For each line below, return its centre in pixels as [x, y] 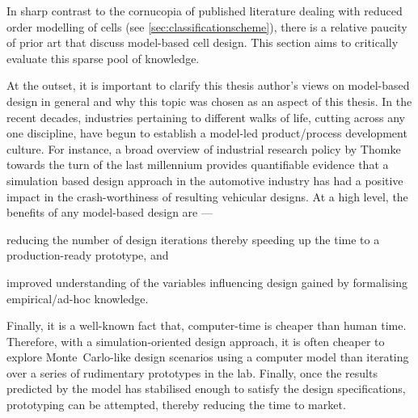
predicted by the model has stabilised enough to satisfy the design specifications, [206, 388]
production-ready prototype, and [88, 255]
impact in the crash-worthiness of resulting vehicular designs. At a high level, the [207, 196]
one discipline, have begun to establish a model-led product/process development [207, 133]
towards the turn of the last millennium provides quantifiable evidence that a [198, 165]
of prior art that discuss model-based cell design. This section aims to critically [203, 42]
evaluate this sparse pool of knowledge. [103, 58]
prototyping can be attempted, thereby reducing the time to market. [176, 405]
